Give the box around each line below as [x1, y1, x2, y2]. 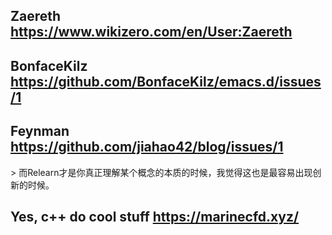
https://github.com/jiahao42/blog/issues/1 [10, 139, 284, 156]
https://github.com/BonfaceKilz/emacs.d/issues [10, 73, 322, 90]
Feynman [10, 123, 70, 140]
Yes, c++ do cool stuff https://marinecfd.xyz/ [10, 208, 300, 225]
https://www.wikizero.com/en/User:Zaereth [10, 24, 293, 41]
